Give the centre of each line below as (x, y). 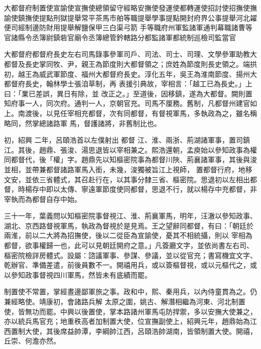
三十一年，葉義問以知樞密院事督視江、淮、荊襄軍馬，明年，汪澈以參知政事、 (130, 216)
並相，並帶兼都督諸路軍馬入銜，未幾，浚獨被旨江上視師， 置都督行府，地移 (128, 169)
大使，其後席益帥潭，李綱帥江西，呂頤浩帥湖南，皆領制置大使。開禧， (141, 331)
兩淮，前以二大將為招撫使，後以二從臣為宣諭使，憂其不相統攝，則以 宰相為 (128, 235)
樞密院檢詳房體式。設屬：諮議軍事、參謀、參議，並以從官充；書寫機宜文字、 (130, 255)
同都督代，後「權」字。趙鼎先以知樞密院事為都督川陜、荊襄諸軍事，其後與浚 (130, 159)
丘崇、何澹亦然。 (32, 341)
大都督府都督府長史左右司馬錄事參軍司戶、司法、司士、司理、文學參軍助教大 (130, 54)
